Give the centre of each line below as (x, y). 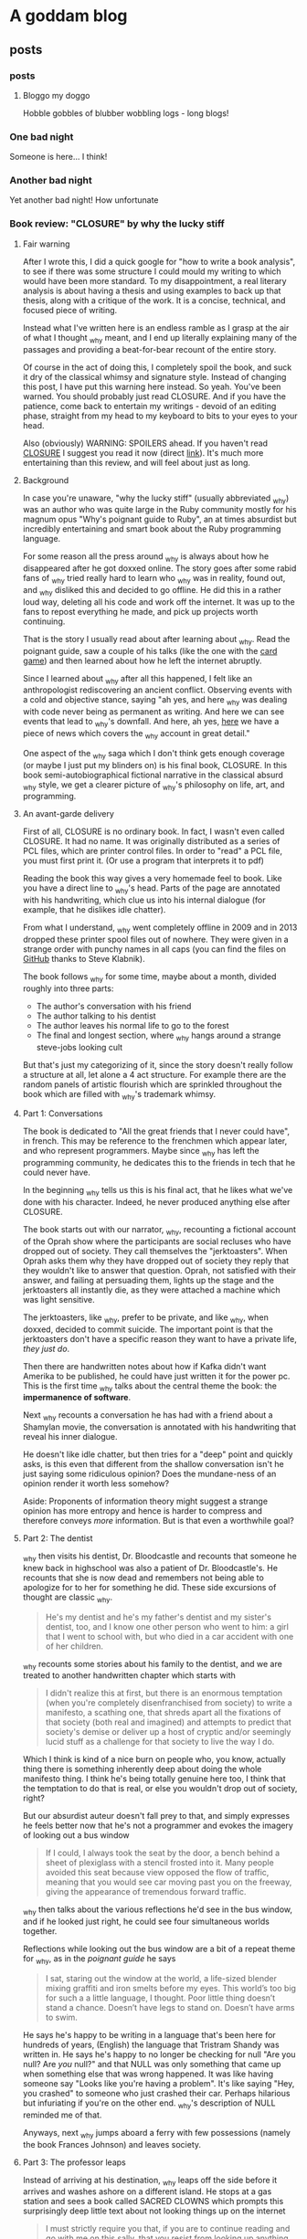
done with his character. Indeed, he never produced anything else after (156, 1201)
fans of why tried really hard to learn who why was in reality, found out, (154, 579)
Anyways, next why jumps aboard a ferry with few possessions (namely (156, 2133)
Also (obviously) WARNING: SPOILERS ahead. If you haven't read (145, 443)
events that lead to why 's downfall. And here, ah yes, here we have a (151, 723)
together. (40, 1931)
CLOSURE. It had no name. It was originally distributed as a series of (151, 841)
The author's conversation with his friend (114, 1006)
